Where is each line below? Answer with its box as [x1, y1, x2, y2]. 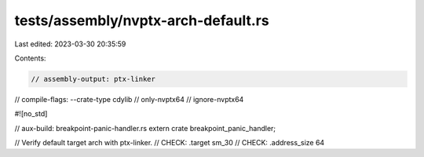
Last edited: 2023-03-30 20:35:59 [14, 39, 126, 49]
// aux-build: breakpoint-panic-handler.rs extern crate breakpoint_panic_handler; [14, 123, 276, 133]
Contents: [14, 53, 46, 63]
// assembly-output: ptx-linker [31, 75, 156, 83]
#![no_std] [14, 109, 48, 119]
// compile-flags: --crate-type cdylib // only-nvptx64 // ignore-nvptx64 [14, 94, 244, 104]
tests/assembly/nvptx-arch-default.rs [14, 12, 270, 29]
